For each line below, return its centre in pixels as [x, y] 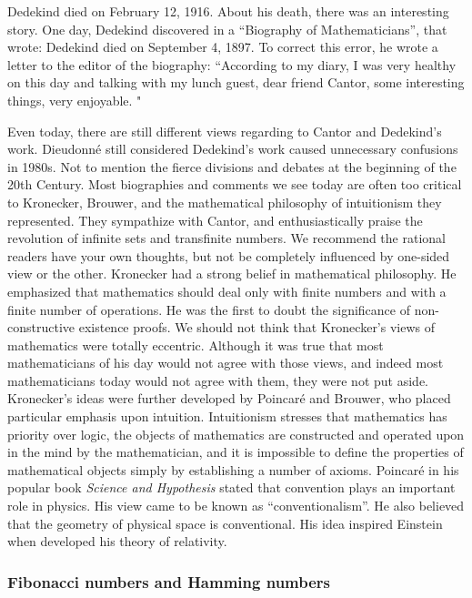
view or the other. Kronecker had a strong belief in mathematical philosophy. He [232, 274]
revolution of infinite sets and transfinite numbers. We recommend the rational [226, 238]
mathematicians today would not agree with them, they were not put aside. [218, 380]
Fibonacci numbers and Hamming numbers [169, 581]
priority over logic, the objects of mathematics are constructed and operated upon [236, 434]
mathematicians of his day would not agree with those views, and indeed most [226, 363]
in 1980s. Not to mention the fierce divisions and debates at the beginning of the [232, 166]
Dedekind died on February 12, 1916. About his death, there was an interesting [228, 11]
